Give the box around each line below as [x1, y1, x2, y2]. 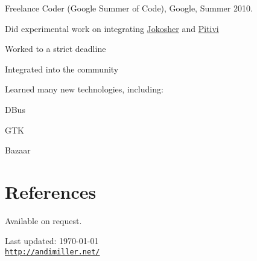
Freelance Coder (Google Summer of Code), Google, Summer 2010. [5, 2, 253, 14]
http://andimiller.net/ [5, 248, 100, 257]
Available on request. [5, 214, 82, 227]
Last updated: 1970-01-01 [5, 234, 99, 247]
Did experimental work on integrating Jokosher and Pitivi [5, 22, 219, 34]
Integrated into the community [5, 62, 119, 75]
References [5, 179, 97, 204]
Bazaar [5, 144, 31, 156]
